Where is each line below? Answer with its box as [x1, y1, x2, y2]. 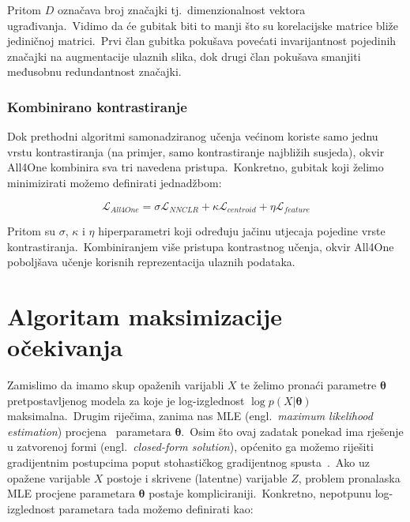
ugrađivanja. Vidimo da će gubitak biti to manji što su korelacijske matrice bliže [7, 17, 399, 33]
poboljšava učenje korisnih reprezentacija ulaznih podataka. [7, 253, 295, 270]
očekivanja [7, 331, 123, 363]
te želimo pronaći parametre [240, 377, 377, 393]
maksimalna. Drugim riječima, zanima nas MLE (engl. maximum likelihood [7, 407, 373, 424]
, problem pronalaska [298, 469, 401, 486]
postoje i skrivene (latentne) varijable [106, 469, 288, 486]
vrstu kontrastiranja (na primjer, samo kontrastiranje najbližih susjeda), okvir [7, 143, 385, 160]
